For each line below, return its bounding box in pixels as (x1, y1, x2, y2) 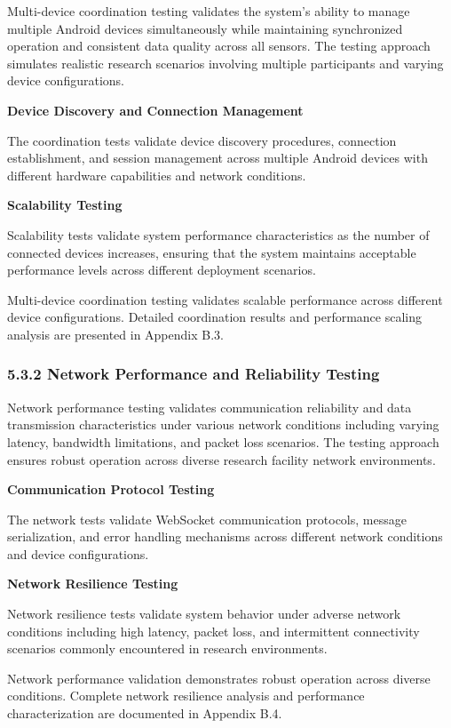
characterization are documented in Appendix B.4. (7, 704, 282, 723)
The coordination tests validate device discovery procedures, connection (7, 131, 397, 149)
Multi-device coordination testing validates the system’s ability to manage (7, 2, 410, 20)
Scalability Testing (7, 196, 123, 214)
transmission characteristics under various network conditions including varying (7, 415, 439, 434)
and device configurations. (7, 544, 149, 563)
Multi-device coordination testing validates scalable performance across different (7, 290, 443, 308)
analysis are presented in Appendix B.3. (7, 324, 224, 343)
